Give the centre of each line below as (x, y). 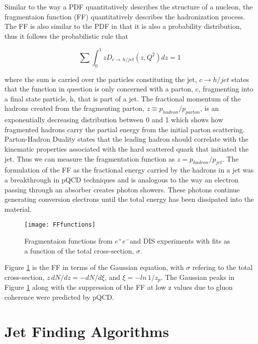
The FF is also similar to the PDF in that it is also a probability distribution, (123, 26)
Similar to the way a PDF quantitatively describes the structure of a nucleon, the (129, 6)
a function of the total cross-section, (79, 250)
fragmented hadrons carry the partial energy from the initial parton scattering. (125, 129)
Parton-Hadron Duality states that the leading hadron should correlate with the (127, 139)
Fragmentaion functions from (69, 241)
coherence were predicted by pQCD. (59, 297)
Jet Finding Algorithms (87, 331)
